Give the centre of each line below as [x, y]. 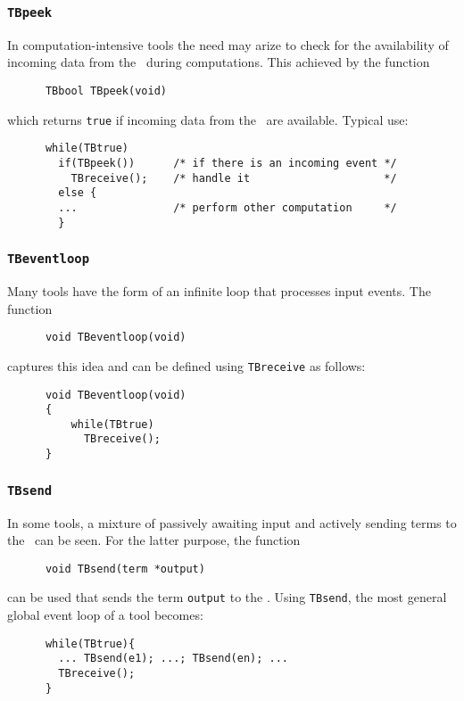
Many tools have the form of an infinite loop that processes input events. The [219, 291]
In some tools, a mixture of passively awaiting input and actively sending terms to [232, 522]
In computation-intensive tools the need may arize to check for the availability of [228, 44]
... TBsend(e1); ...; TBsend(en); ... [173, 659]
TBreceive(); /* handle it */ [234, 178]
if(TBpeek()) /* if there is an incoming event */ [228, 163]
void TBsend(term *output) [125, 569]
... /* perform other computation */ [228, 207]
